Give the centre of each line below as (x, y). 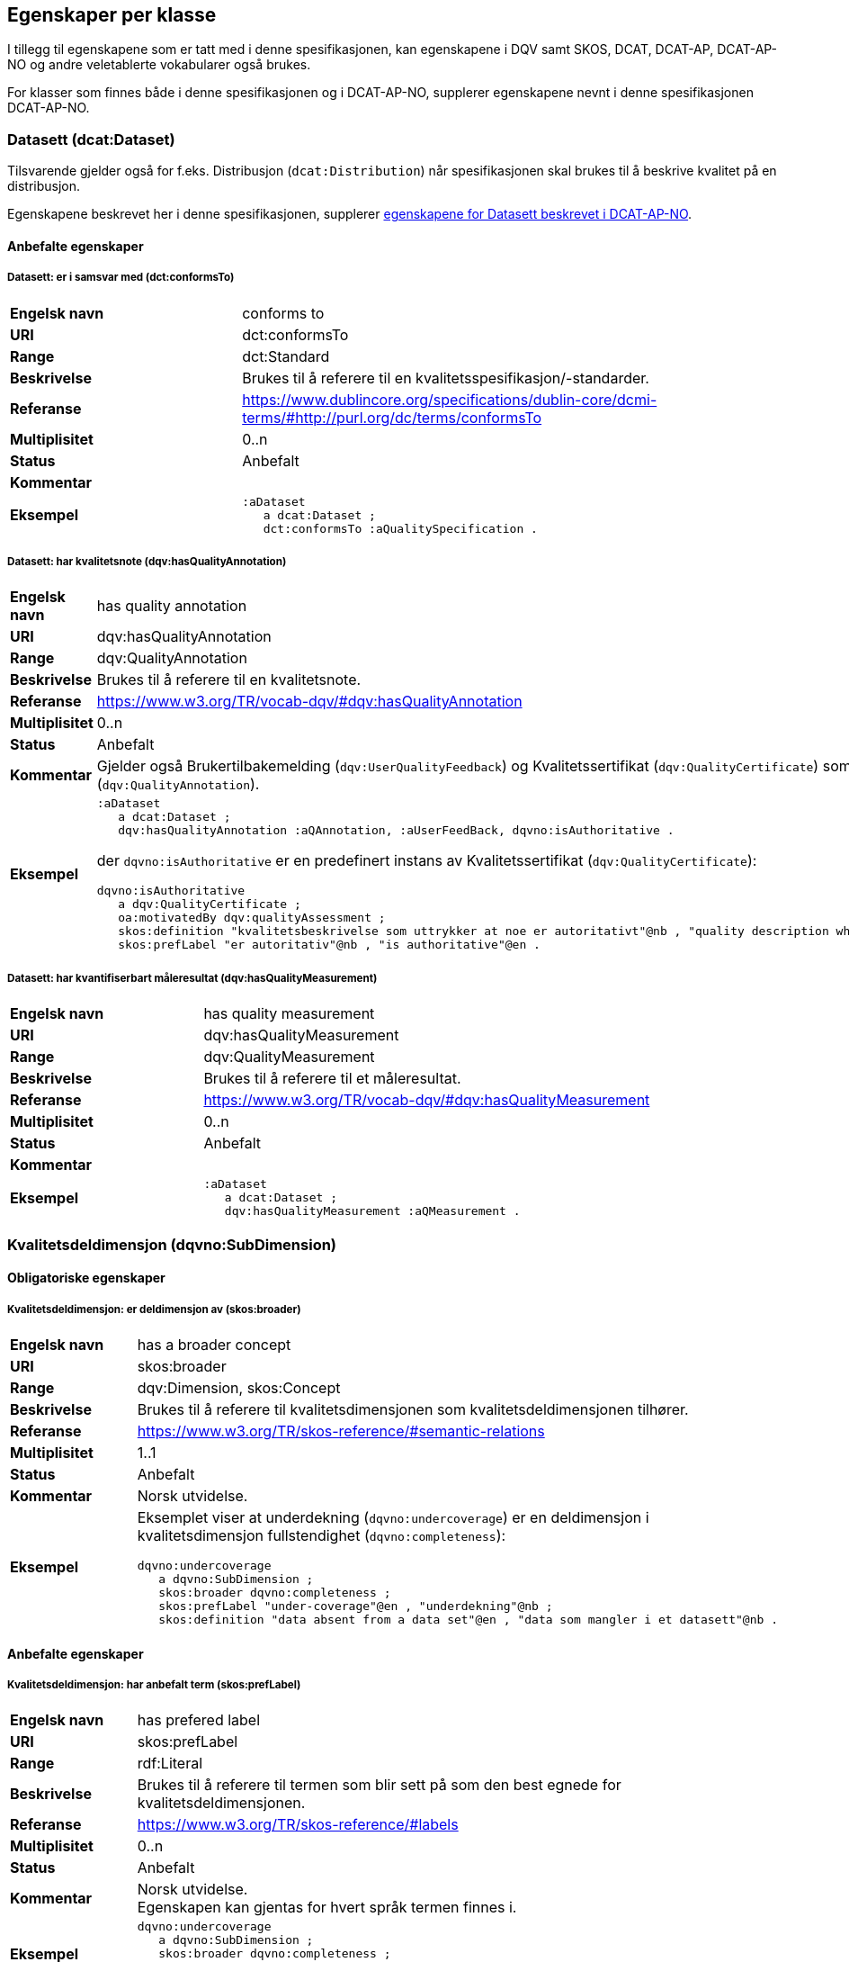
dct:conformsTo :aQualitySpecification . (400, 528)
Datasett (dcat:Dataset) (91, 139)
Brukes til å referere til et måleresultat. (332, 1079)
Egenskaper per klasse (112, 15)
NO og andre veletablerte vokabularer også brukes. (159, 65)
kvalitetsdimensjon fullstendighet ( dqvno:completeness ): (322, 1535)
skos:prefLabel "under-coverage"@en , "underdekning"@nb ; (356, 1606)
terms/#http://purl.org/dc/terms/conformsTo (392, 417)
